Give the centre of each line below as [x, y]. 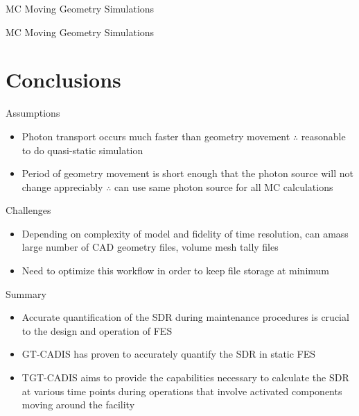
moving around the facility [78, 405]
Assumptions [33, 113]
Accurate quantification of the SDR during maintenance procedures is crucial [185, 317]
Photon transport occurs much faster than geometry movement [156, 136]
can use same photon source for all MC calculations [224, 186]
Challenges [28, 210]
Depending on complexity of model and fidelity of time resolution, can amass [185, 233]
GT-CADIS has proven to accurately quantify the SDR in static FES [169, 354]
